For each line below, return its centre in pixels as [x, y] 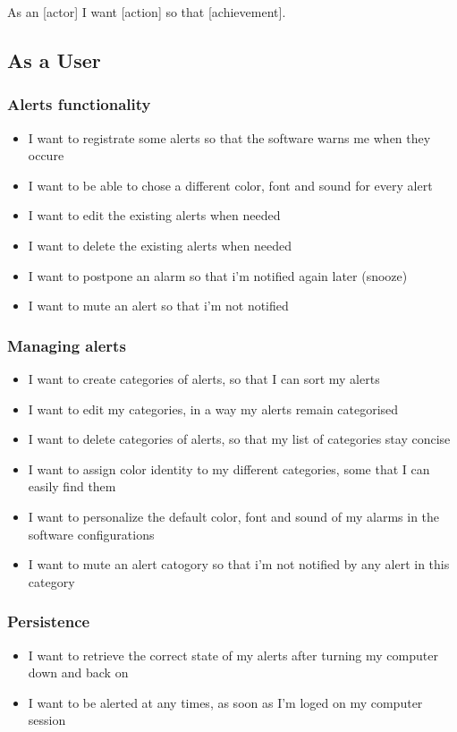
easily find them [72, 486]
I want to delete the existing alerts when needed [160, 245]
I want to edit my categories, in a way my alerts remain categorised [213, 409]
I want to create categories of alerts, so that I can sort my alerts [204, 378]
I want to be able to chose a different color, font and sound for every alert [230, 185]
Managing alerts [67, 345]
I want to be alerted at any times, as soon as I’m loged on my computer [225, 702]
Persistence [49, 621]
